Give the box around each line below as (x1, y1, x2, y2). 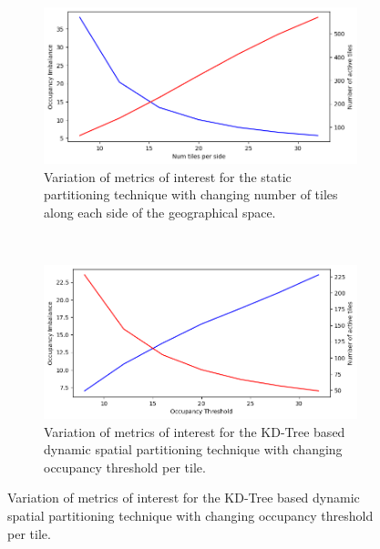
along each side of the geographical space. (44, 202, 276, 221)
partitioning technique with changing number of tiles (44, 185, 338, 204)
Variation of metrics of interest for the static (44, 167, 292, 186)
